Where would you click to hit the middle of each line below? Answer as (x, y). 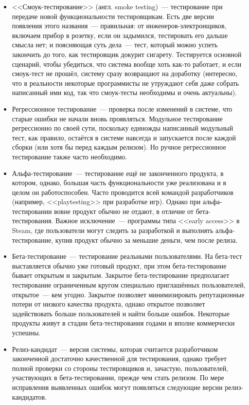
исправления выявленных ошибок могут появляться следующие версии (117, 387)
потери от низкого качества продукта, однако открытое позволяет (108, 304)
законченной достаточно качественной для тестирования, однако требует (119, 358)
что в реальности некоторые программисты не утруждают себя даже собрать (125, 83)
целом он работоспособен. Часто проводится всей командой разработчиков (123, 192)
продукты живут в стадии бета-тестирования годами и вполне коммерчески (123, 323)
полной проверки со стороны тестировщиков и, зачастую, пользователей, (120, 368)
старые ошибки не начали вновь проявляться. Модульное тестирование (117, 118)
